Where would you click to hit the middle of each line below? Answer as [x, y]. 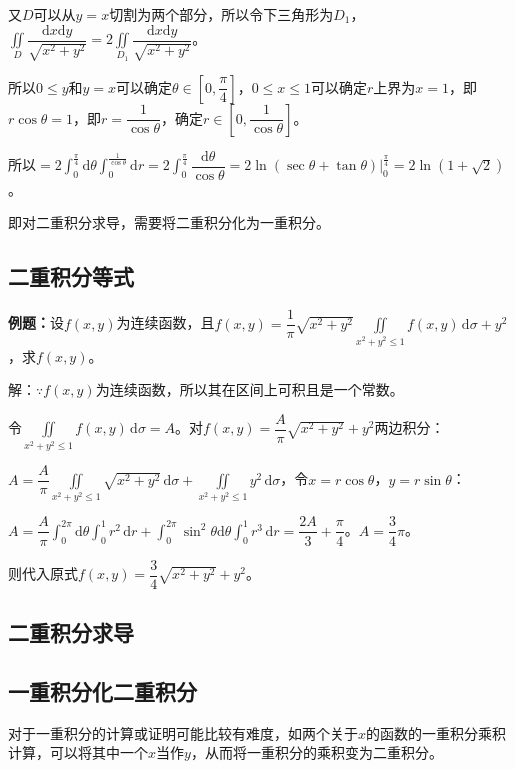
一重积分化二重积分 [102, 690]
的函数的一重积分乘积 [436, 732]
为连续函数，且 [165, 322]
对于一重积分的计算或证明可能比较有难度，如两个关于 [183, 732]
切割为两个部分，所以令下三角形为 [221, 14]
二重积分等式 [71, 276]
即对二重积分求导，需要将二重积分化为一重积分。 [169, 222]
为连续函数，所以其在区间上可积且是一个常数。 [249, 389]
